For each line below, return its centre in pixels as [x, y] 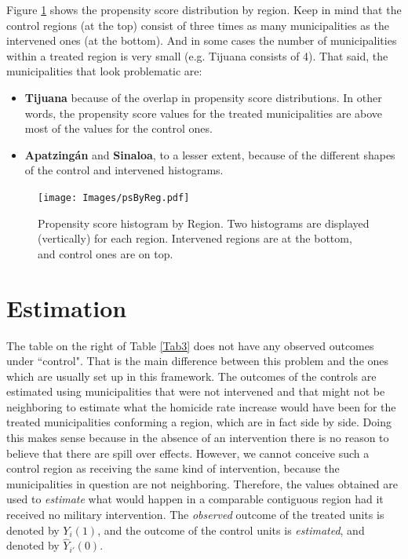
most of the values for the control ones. [118, 128]
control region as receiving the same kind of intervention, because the [173, 468]
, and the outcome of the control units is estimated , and [231, 530]
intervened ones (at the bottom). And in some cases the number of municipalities [202, 40]
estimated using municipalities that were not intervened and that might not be [196, 391]
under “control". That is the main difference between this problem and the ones [198, 361]
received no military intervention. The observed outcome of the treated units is [195, 515]
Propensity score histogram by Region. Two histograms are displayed [204, 223]
